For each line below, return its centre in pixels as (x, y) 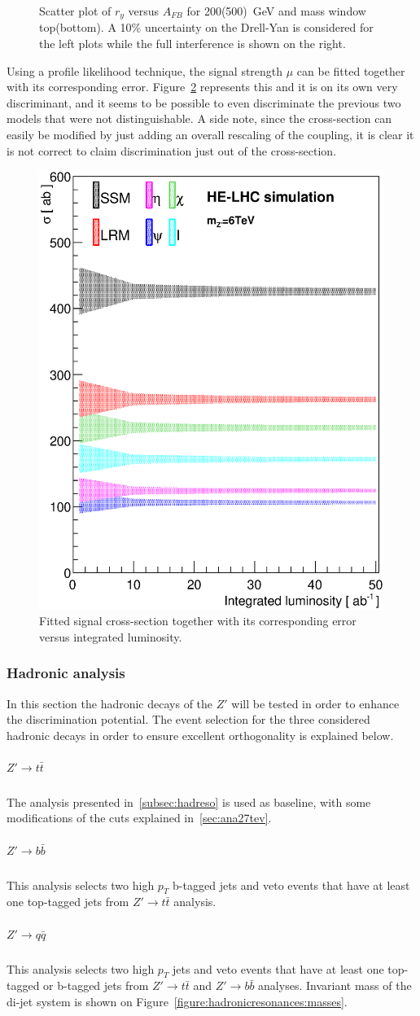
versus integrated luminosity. (111, 636)
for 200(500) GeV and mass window (276, 11)
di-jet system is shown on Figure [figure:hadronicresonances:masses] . (177, 1001)
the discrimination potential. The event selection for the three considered (188, 719)
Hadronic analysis (66, 673)
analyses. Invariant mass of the (335, 985)
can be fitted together (351, 70)
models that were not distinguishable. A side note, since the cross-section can (199, 118)
